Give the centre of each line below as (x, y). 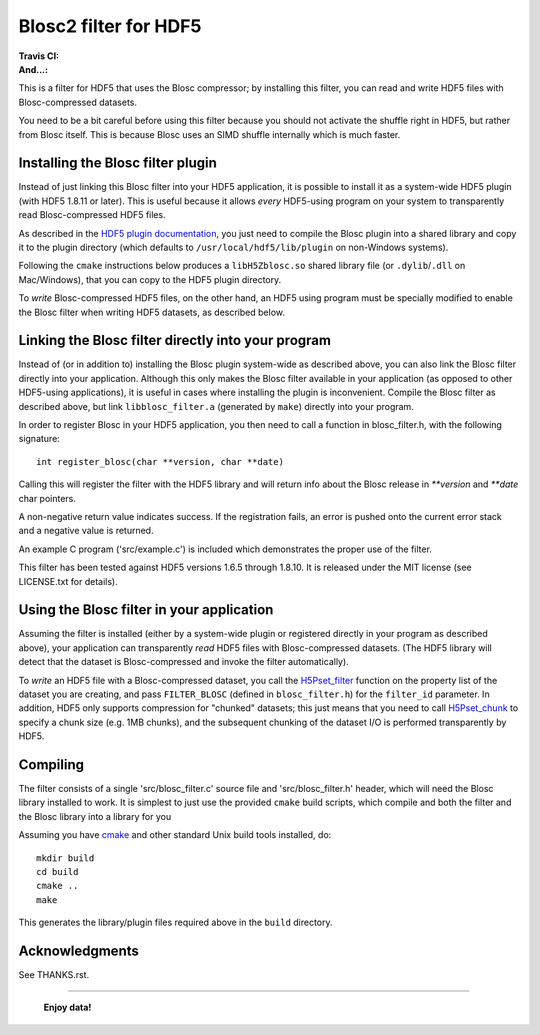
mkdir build (65, 858)
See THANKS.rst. (54, 975)
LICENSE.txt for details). (68, 581)
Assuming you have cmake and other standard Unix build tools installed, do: (175, 835)
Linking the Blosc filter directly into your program (175, 340)
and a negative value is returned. (86, 531)
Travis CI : (39, 56)
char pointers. (47, 498)
